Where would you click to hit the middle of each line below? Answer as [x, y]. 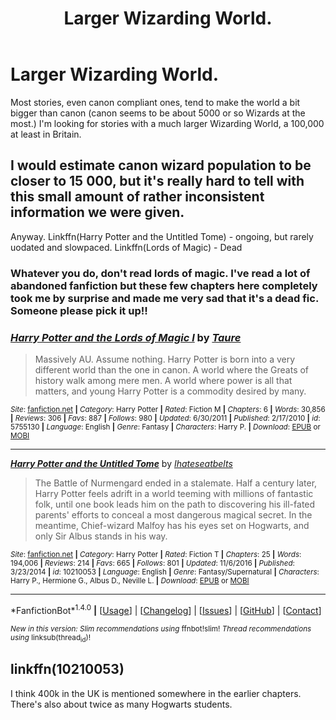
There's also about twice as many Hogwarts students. [121, 704]
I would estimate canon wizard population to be [161, 165]
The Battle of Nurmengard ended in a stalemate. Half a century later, [176, 483]
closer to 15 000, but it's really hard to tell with [157, 181]
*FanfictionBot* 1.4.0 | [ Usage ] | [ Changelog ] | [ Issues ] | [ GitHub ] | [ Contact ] [166, 609]
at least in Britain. [46, 134]
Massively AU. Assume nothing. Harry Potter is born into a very [165, 359]
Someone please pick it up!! [79, 310]
